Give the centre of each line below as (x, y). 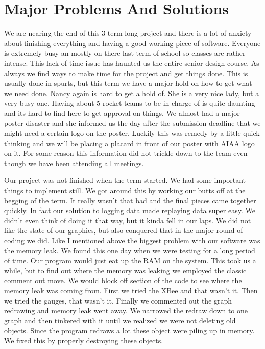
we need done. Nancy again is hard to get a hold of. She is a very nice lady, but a (132, 93)
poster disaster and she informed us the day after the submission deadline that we (132, 123)
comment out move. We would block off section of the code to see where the (123, 280)
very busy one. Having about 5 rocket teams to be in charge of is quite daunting (130, 103)
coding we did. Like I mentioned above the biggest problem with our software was (132, 240)
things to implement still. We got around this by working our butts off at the (125, 190)
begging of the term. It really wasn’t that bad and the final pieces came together (130, 200)
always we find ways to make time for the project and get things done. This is (126, 73)
